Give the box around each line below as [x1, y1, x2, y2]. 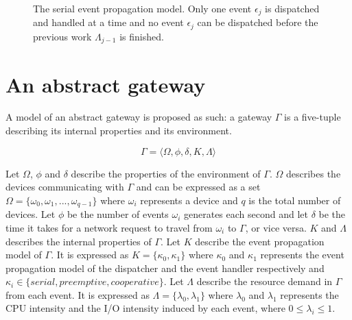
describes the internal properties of [5, 234, 152, 248]
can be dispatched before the [197, 15, 318, 29]
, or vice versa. [245, 220, 307, 234]
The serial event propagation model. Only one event [33, 1, 252, 15]
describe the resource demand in [196, 274, 333, 288]
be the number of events [67, 207, 169, 221]
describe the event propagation [195, 234, 325, 248]
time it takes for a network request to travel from [5, 220, 213, 234]
